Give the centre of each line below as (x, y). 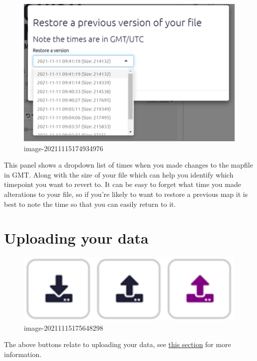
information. (23, 354)
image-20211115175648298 (64, 327)
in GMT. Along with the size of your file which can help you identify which (119, 174)
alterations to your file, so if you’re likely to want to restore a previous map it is (126, 194)
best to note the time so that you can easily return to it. (90, 204)
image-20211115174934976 (64, 148)
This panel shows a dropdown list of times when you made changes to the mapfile (128, 165)
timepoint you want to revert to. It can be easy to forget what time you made (123, 184)
